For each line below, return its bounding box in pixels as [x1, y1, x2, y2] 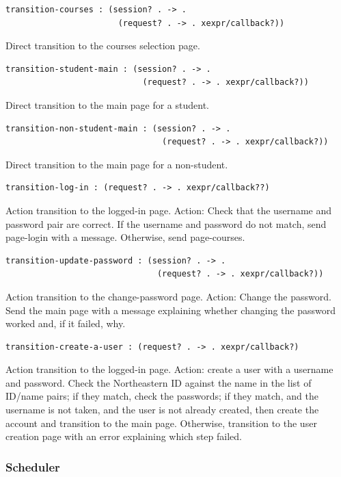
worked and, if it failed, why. [5, 316, 126, 331]
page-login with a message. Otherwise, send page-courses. [5, 230, 245, 244]
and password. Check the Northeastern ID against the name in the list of [5, 375, 312, 389]
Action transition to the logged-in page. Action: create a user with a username [5, 362, 333, 376]
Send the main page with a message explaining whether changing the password [5, 302, 336, 317]
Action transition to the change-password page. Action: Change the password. [5, 289, 331, 303]
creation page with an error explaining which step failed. [5, 429, 242, 443]
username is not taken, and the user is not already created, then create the [5, 402, 319, 417]
